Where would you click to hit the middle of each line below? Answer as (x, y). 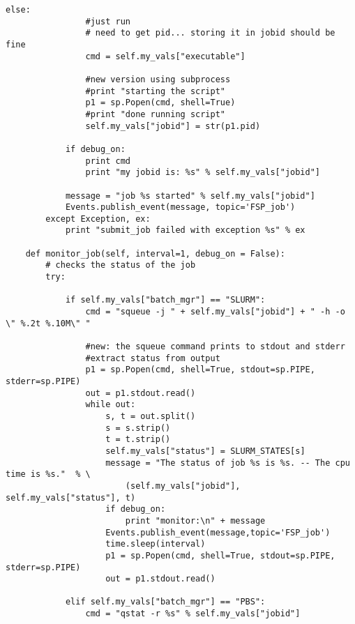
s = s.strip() (138, 428)
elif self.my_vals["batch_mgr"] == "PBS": (165, 602)
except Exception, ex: (98, 219)
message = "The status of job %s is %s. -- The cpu (228, 463)
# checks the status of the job (121, 265)
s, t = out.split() (151, 416)
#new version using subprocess (158, 79)
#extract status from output (153, 358)
